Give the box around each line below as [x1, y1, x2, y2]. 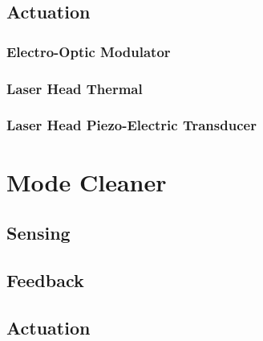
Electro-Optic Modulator [6, 41, 171, 61]
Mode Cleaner [6, 165, 167, 198]
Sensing [6, 220, 71, 245]
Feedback [6, 267, 84, 292]
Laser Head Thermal [6, 78, 143, 98]
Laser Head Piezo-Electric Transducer [6, 115, 257, 135]
